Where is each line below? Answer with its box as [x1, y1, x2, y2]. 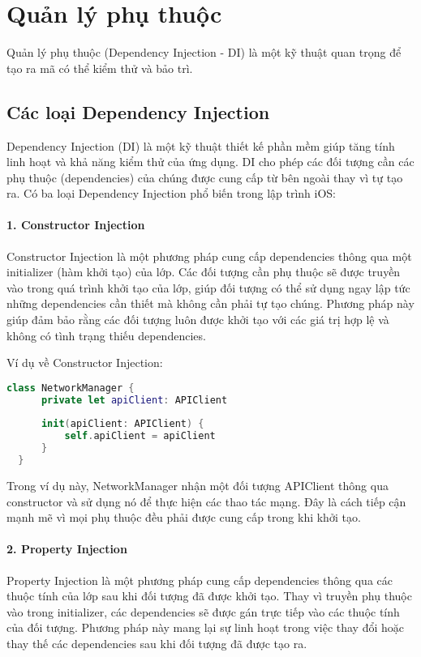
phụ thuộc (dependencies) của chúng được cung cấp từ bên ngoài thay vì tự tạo [6, 169, 403, 186]
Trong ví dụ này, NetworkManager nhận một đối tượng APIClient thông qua [6, 476, 389, 493]
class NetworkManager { [6, 382, 135, 394]
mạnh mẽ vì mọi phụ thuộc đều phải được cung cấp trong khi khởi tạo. [6, 509, 361, 526]
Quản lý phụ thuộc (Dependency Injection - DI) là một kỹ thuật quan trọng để [6, 44, 402, 61]
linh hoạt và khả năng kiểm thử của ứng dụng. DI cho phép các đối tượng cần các [6, 153, 415, 170]
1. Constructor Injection [6, 216, 145, 233]
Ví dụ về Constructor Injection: [6, 354, 163, 371]
